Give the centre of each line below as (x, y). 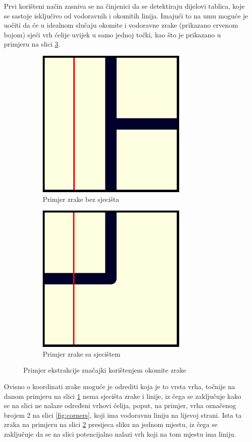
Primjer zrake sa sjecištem (82, 353)
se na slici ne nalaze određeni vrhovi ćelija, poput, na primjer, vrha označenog (120, 405)
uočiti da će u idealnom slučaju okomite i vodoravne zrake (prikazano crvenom (121, 25)
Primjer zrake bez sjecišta (81, 199)
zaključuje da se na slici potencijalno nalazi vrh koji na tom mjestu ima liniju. (120, 434)
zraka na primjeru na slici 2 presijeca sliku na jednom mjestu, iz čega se (111, 424)
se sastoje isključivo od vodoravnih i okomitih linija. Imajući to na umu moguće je (126, 15)
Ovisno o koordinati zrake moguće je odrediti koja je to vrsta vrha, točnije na (119, 386)
